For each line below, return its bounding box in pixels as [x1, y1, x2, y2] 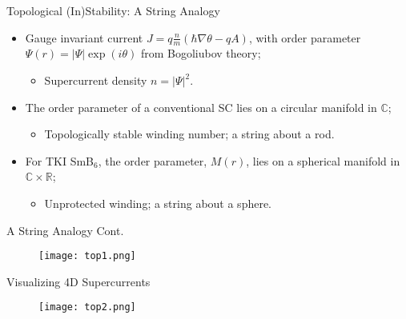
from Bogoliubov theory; [140, 45, 261, 62]
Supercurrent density [44, 72, 147, 89]
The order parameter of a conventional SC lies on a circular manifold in [25, 98, 377, 115]
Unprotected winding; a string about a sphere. [44, 194, 272, 211]
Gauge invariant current [25, 29, 143, 46]
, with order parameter [248, 29, 361, 46]
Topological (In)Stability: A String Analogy [6, 2, 220, 18]
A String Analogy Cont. [6, 221, 124, 238]
